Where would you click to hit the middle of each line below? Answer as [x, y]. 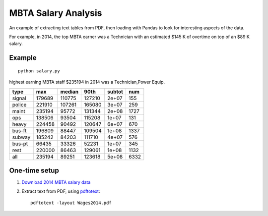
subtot [115, 92]
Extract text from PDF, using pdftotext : [61, 191]
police [19, 105]
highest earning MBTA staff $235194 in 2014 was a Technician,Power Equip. [87, 82]
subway [21, 137]
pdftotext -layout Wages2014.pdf [71, 203]
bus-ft [19, 130]
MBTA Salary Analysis [56, 13]
